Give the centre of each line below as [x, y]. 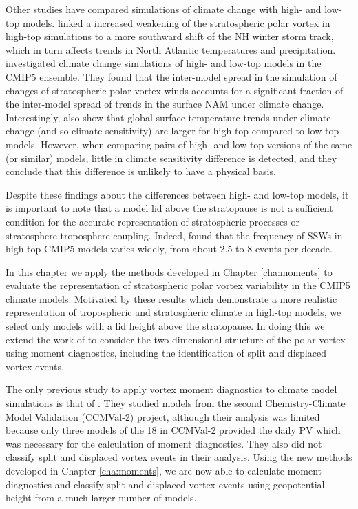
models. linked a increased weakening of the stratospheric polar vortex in [176, 22]
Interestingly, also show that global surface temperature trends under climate [168, 117]
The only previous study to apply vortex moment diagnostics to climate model [171, 389]
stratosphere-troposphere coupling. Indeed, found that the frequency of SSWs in [174, 235]
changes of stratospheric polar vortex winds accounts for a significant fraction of [175, 90]
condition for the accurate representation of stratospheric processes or [152, 221]
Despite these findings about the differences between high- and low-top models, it [177, 194]
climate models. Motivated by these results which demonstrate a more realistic [171, 298]
